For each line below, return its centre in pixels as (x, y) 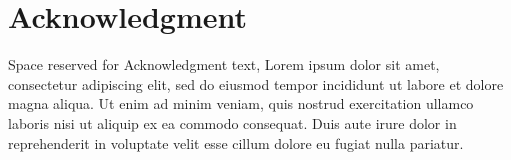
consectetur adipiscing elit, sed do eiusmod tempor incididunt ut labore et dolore (256, 83)
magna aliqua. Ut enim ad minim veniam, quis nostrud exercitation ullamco (241, 103)
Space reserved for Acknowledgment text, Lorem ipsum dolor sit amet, (224, 64)
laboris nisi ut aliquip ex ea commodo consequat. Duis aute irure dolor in (232, 122)
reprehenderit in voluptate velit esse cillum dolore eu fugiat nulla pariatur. (236, 142)
